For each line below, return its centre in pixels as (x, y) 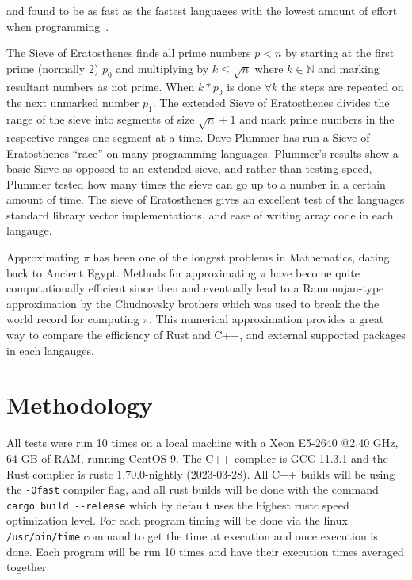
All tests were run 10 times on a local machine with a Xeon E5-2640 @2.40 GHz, (202, 443)
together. (28, 567)
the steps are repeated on (343, 86)
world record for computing (73, 319)
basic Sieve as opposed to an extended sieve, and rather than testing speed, (189, 168)
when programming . (58, 26)
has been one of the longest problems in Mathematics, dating (241, 257)
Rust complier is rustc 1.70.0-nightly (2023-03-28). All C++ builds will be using (201, 473)
